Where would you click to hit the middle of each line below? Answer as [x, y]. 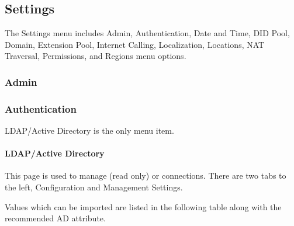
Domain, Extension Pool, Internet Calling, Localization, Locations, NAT [135, 44]
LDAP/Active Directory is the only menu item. [89, 131]
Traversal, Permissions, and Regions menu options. [96, 56]
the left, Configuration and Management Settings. [94, 187]
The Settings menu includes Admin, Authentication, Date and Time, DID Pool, [147, 33]
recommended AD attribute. [55, 218]
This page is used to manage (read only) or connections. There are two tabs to [146, 175]
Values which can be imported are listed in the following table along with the [143, 206]
